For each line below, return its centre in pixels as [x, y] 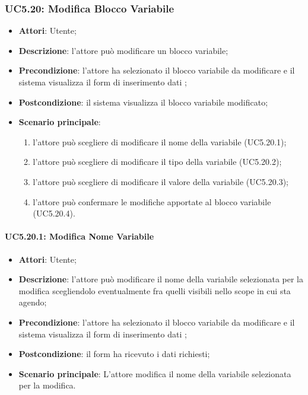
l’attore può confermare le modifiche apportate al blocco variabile [152, 201]
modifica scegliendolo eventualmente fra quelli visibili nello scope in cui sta [155, 290]
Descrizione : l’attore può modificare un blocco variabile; [123, 50]
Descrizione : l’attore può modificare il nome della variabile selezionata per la [161, 279]
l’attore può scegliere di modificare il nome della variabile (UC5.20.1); [160, 141]
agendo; [33, 302]
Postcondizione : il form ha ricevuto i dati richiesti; [114, 354]
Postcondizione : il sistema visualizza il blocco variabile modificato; [143, 102]
